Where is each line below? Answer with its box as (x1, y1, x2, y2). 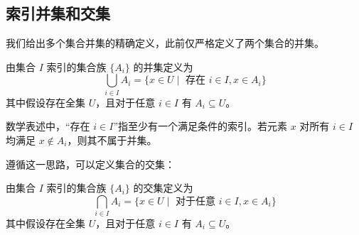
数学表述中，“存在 (6, 119, 90, 133)
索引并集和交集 (6, 2, 110, 24)
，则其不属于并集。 (67, 132, 157, 147)
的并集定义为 (133, 59, 193, 74)
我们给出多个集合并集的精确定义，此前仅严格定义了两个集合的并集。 (6, 35, 324, 50)
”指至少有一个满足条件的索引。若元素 (113, 119, 287, 133)
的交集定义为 (133, 180, 193, 195)
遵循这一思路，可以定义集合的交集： (6, 156, 175, 171)
